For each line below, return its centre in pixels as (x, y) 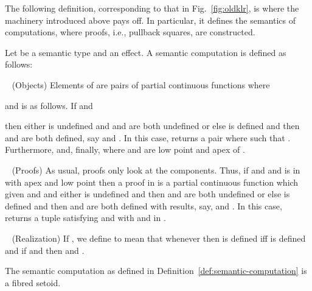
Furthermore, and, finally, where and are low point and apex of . (125, 149)
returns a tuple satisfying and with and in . (85, 218)
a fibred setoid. (33, 282)
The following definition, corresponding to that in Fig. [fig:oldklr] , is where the (152, 8)
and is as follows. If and (49, 105)
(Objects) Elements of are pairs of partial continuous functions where (141, 84)
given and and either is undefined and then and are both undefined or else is (147, 194)
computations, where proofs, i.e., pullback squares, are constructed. (130, 32)
